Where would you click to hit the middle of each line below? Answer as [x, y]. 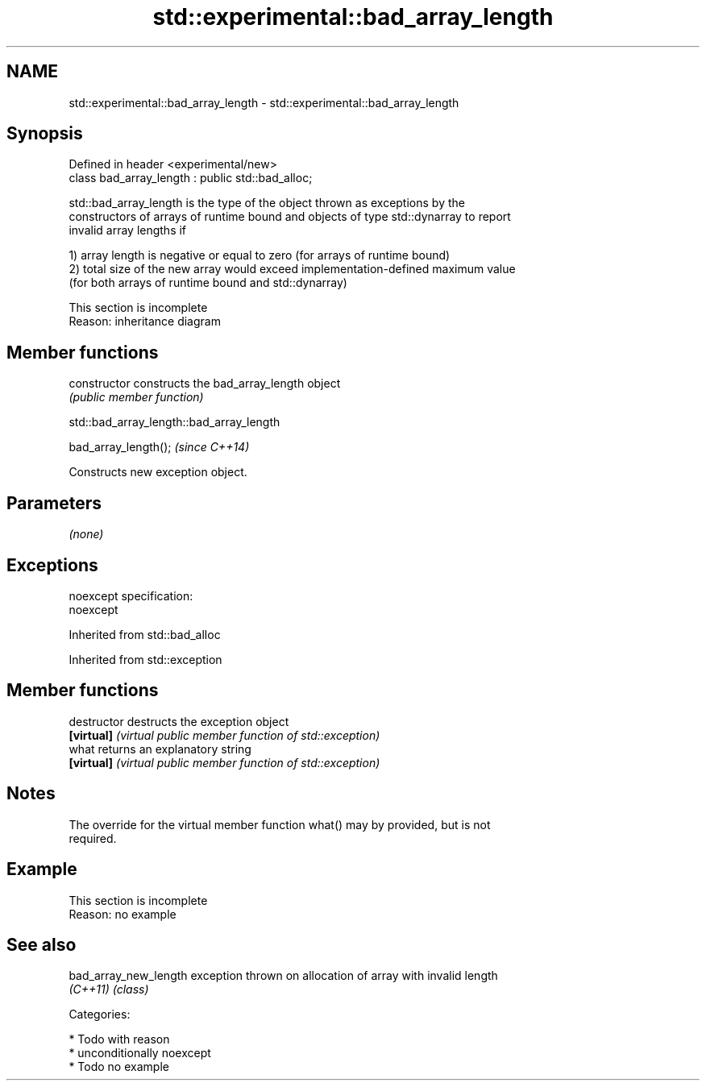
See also [42, 944]
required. [93, 838]
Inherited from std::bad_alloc [145, 634]
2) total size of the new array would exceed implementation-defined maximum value [292, 269]
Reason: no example [123, 914]
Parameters [54, 503]
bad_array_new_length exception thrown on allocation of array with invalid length [283, 976]
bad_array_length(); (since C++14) [159, 447]
